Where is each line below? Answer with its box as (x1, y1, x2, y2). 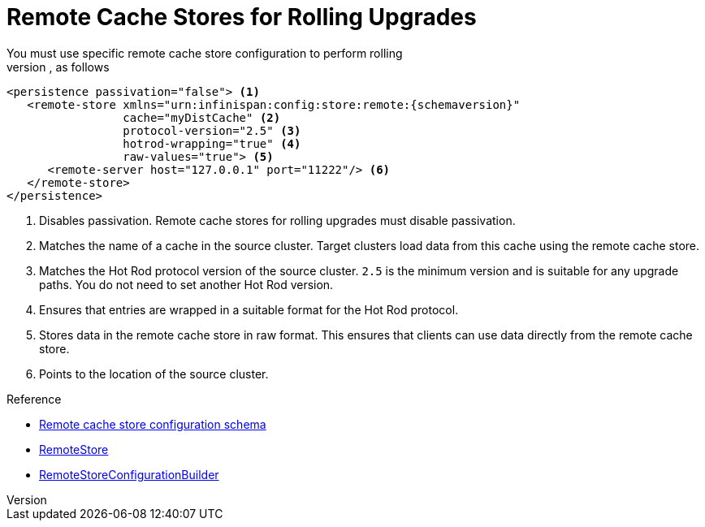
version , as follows (6, 59, 110, 74)
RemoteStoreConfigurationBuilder (39, 467, 219, 482)
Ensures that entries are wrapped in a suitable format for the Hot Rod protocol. (39, 302, 459, 317)
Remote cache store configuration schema (39, 417, 266, 431)
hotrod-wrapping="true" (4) (123, 136, 301, 150)
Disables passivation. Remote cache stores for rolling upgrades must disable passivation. (39, 213, 516, 227)
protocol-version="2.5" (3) (123, 123, 301, 137)
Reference (6, 391, 62, 406)
